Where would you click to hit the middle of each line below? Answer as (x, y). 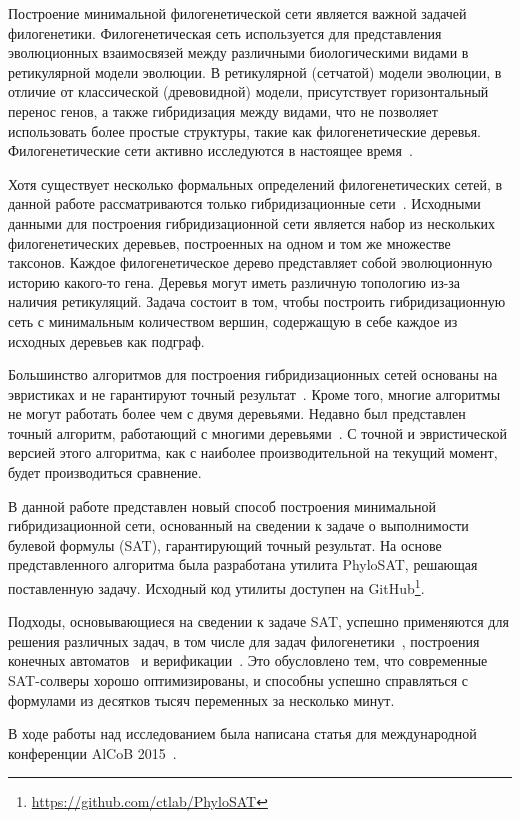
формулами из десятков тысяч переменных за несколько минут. (201, 699)
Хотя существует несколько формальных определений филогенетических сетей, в (255, 183)
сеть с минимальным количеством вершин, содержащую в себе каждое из (233, 320)
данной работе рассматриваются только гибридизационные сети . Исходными (244, 203)
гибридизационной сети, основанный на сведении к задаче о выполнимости (238, 525)
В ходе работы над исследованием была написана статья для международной (242, 733)
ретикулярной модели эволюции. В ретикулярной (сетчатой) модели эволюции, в (255, 71)
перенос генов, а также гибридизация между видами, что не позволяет (223, 110)
